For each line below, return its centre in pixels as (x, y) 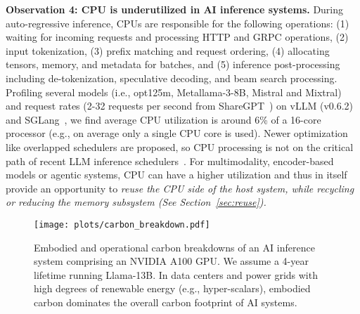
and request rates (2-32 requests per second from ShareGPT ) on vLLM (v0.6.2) (180, 106)
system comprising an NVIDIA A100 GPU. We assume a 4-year (171, 261)
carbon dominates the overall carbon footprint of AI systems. (166, 302)
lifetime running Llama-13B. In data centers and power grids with (176, 274)
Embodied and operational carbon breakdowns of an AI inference (174, 247)
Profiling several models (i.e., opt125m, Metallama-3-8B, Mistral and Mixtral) (174, 92)
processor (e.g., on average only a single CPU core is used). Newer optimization (177, 133)
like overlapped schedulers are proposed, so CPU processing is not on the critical (180, 146)
